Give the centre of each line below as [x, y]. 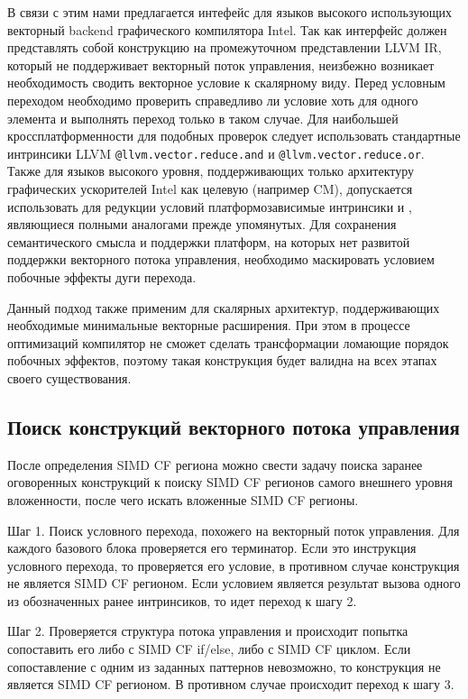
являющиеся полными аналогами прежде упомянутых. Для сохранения [202, 224]
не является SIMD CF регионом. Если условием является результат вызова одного [234, 583]
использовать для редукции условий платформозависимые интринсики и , [210, 206]
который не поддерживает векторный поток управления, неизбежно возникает [221, 64]
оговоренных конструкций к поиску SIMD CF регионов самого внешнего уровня [230, 482]
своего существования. [69, 377]
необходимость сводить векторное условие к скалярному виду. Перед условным [226, 83]
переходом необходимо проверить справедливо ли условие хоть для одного [213, 100]
